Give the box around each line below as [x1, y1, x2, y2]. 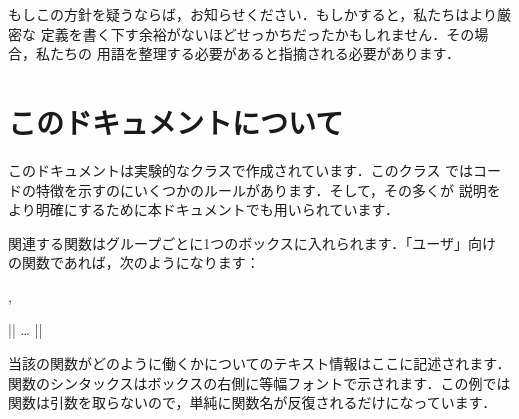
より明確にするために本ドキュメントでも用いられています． [8, 199, 399, 220]
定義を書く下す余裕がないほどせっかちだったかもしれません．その [40, 23, 475, 44]
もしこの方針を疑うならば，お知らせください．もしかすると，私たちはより [8, 4, 497, 24]
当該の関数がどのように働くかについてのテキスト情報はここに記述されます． [8, 353, 511, 374]
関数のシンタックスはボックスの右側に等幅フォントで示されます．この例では [8, 372, 511, 393]
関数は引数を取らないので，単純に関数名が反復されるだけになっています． [8, 392, 497, 413]
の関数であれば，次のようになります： [8, 252, 260, 273]
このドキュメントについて [8, 101, 344, 142]
